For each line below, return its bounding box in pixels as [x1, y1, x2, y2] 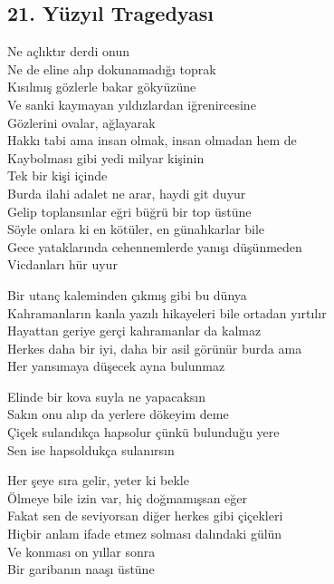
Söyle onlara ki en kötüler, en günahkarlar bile [7, 219, 265, 238]
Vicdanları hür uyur [7, 255, 118, 274]
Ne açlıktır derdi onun [7, 42, 130, 61]
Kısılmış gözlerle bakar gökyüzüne [7, 77, 196, 96]
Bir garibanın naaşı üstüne [7, 560, 155, 579]
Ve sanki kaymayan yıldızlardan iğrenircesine [7, 94, 256, 113]
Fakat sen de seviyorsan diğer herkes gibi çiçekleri [7, 506, 283, 525]
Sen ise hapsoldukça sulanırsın [7, 440, 175, 459]
